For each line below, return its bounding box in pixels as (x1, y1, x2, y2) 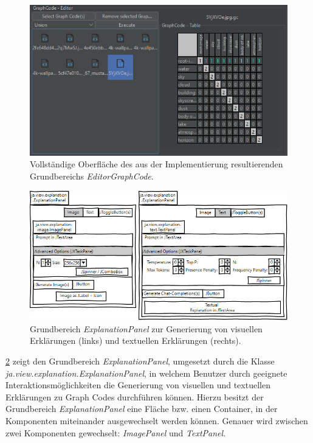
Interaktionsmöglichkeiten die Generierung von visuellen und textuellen (5, 378, 270, 391)
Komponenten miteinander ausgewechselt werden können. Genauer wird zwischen (5, 414, 308, 427)
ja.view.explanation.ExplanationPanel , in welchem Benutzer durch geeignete (5, 366, 287, 379)
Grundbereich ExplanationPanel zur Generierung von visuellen (30, 322, 263, 335)
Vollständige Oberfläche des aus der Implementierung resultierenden (30, 158, 283, 170)
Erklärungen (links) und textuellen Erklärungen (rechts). (30, 334, 241, 347)
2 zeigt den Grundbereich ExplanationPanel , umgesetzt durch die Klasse (5, 355, 275, 368)
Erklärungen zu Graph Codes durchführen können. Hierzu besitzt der (5, 390, 264, 403)
